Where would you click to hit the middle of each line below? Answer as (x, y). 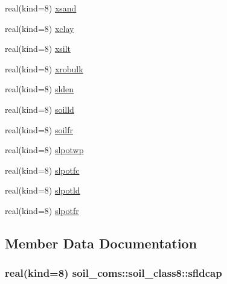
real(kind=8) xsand (41, 8)
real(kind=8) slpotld (43, 190)
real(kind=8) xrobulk (44, 68)
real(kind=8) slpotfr (42, 210)
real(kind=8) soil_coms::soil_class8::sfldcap (113, 273)
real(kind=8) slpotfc (42, 170)
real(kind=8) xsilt (38, 49)
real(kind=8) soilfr (39, 129)
